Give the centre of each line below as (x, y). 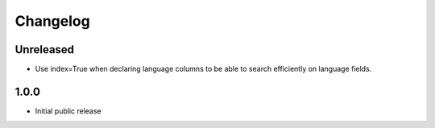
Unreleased (45, 50)
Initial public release (68, 111)
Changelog (52, 21)
